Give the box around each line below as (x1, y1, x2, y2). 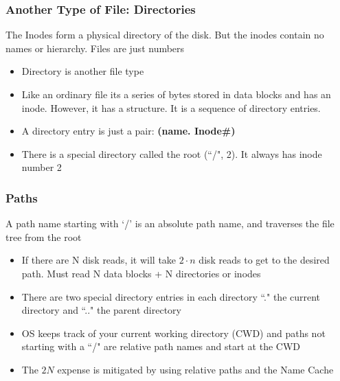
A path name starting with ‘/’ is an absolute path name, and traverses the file (5, 216, 335, 231)
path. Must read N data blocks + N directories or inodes (21, 266, 261, 280)
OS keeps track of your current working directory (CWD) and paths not (21, 325, 326, 340)
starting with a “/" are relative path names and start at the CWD (21, 339, 300, 354)
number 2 (21, 160, 62, 174)
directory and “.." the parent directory (21, 303, 181, 317)
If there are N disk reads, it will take (21, 253, 177, 267)
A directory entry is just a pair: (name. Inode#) (21, 124, 236, 138)
